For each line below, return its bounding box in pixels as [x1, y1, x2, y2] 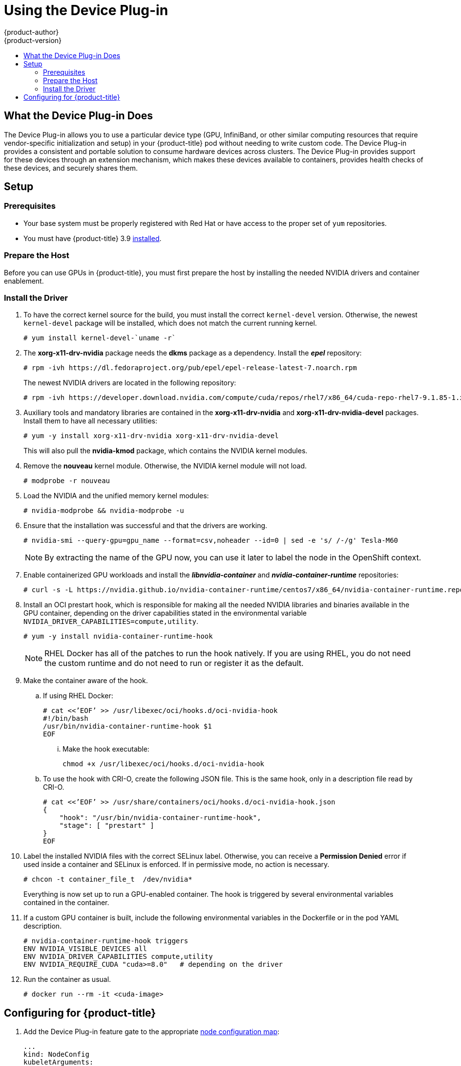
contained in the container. [23, 898, 109, 907]
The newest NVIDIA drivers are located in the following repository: [23, 378, 236, 387]
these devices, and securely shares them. [4, 163, 138, 172]
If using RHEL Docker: [43, 691, 113, 700]
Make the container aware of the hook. [23, 676, 148, 685]
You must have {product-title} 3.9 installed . [23, 234, 162, 243]
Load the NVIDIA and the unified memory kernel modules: [23, 491, 209, 500]
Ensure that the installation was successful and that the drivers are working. [23, 521, 268, 530]
